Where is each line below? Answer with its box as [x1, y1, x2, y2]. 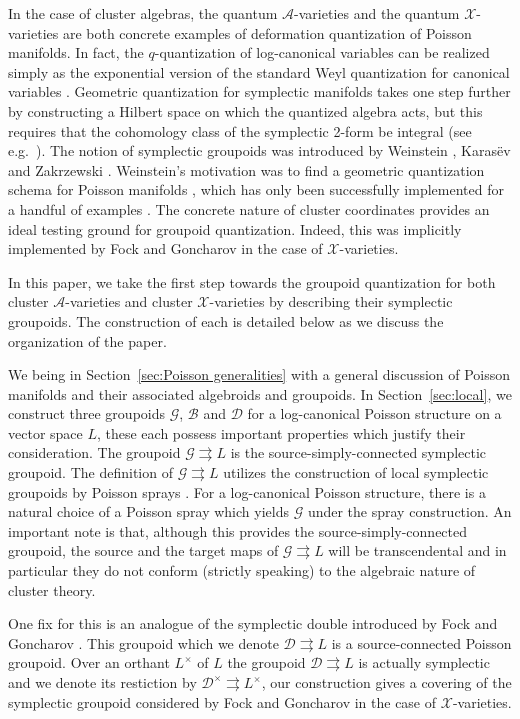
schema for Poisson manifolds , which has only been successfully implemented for [8, 179, 504, 200]
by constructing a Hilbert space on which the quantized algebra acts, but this [8, 100, 483, 121]
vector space [8, 422, 83, 443]
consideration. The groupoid [8, 442, 181, 463]
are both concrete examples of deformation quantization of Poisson [62, 22, 472, 43]
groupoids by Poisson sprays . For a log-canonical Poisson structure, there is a [8, 481, 486, 502]
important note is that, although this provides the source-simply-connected [8, 520, 468, 541]
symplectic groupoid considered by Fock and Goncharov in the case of [8, 691, 437, 712]
